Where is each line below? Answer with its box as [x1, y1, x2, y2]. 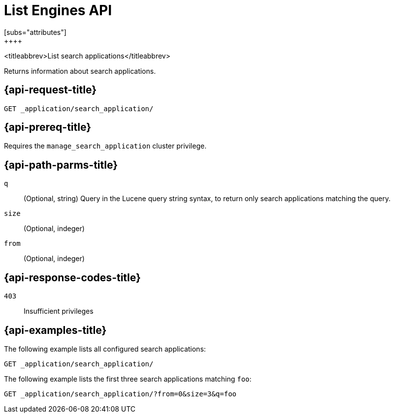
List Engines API [4, 2, 112, 19]
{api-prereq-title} [4, 121, 92, 134]
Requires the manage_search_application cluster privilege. [4, 142, 207, 150]
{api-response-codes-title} [4, 271, 141, 284]
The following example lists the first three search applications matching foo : [4, 374, 252, 383]
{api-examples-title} [4, 324, 107, 336]
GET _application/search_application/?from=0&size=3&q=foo [4, 389, 237, 398]
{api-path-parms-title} [4, 158, 118, 171]
